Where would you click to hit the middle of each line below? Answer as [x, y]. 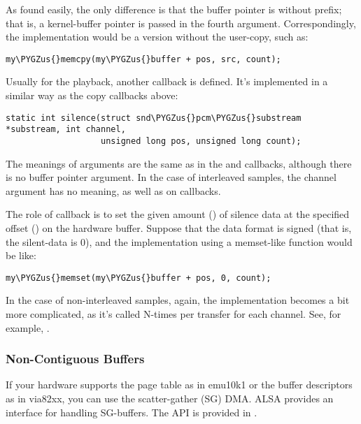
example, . [28, 327]
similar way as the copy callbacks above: [92, 95]
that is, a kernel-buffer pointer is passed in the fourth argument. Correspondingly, [181, 23]
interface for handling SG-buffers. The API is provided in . [132, 412]
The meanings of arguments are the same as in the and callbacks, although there [179, 163]
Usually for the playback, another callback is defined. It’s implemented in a [167, 81]
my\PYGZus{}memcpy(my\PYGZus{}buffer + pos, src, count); [143, 59]
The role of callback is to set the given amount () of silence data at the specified [178, 214]
